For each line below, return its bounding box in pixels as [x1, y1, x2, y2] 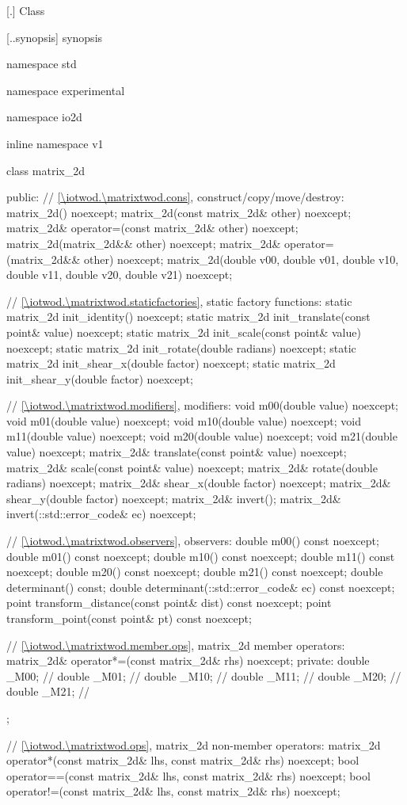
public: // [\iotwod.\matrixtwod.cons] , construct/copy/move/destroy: [6, 189, 344, 205]
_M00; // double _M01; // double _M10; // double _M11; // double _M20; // [6, 667, 401, 684]
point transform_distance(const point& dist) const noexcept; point [6, 594, 332, 611]
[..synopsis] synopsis [6, 29, 103, 45]
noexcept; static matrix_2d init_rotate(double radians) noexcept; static [6, 339, 356, 356]
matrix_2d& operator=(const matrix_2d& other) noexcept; [6, 219, 299, 236]
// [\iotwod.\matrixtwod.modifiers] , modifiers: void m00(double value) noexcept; [6, 397, 398, 414]
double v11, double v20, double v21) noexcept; [6, 266, 233, 283]
